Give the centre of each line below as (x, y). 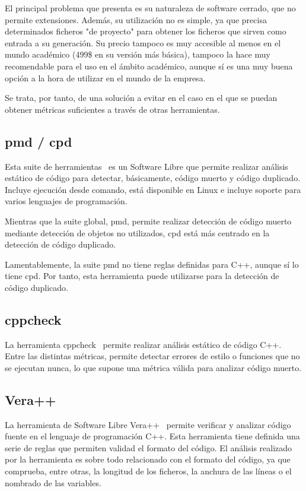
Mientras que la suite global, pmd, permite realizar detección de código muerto (148, 221)
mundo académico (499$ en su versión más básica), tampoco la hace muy (138, 54)
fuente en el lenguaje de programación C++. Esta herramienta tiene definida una (152, 436)
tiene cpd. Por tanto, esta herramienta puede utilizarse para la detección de (142, 276)
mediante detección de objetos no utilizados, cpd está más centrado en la (137, 232)
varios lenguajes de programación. (66, 201)
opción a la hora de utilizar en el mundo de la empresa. (105, 77)
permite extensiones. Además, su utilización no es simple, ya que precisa (136, 19)
